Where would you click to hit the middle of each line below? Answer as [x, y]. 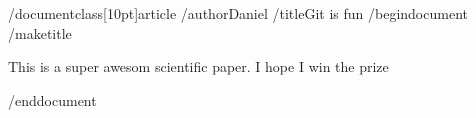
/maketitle [40, 32]
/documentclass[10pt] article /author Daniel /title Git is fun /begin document [238, 13]
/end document [52, 99]
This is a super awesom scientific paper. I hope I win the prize [198, 66]
